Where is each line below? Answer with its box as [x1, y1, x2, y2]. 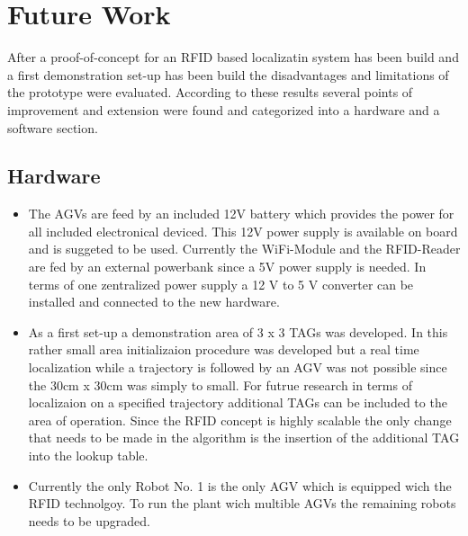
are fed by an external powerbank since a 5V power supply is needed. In [28, 257, 427, 276]
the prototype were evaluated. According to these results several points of [7, 83, 413, 102]
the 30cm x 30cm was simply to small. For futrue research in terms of [28, 375, 412, 394]
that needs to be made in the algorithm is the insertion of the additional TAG [28, 428, 460, 447]
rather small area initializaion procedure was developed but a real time [28, 340, 419, 359]
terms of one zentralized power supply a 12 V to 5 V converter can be [28, 274, 414, 293]
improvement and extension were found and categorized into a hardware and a [7, 100, 440, 119]
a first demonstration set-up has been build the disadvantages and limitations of [7, 65, 449, 84]
